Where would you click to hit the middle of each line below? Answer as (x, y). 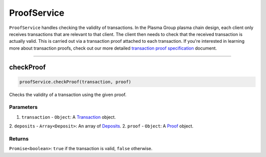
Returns (19, 139)
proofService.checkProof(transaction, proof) (75, 82)
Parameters (23, 107)
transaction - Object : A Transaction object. (68, 117)
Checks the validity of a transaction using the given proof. (68, 94)
